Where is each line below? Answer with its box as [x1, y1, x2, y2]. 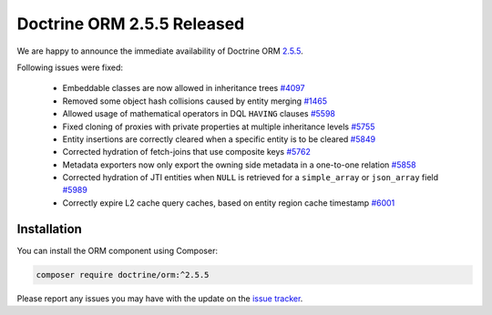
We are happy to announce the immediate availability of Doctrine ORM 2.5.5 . [16, 46, 304, 56]
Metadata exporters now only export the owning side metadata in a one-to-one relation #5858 [62, 159, 416, 170]
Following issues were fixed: [16, 62, 123, 73]
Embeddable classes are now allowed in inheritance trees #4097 [62, 83, 305, 94]
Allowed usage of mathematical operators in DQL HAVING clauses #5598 [62, 108, 336, 119]
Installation [16, 221, 82, 237]
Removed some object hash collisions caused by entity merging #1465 [62, 96, 328, 107]
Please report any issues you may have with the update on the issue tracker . [16, 292, 303, 304]
